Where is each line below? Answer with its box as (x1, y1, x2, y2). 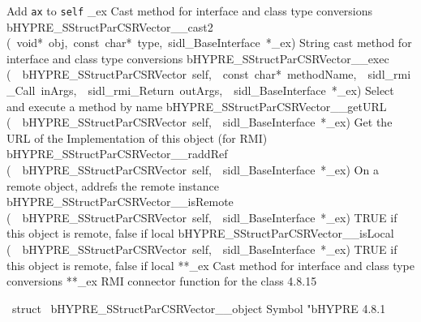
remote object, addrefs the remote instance (6, 177, 219, 194)
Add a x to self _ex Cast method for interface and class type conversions (6, 2, 373, 19)
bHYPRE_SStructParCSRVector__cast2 (6, 18, 213, 35)
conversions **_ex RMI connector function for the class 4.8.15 (6, 273, 317, 290)
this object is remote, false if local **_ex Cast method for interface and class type (6, 256, 415, 273)
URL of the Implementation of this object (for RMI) (6, 129, 268, 146)
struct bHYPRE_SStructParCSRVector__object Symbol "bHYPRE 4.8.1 (11, 299, 386, 316)
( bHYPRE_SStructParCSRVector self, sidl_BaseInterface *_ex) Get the (6, 114, 393, 131)
